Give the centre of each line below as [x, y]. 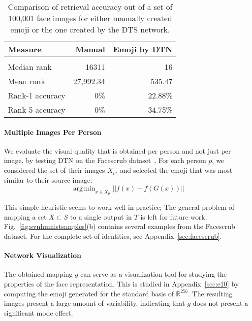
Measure [25, 49]
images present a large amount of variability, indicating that [94, 303]
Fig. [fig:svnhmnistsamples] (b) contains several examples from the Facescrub [120, 226]
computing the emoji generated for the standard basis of [89, 293]
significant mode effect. [39, 312]
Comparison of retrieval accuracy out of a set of [90, 7]
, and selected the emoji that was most [174, 170]
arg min [84, 189]
